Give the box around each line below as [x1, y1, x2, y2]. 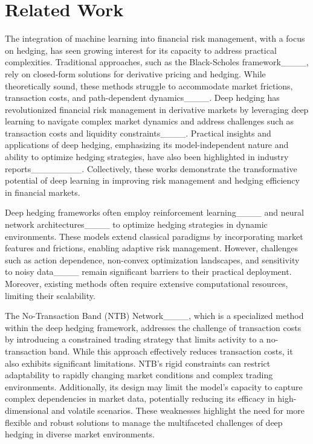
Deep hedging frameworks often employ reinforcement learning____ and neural [5, 206, 304, 219]
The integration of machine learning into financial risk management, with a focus [5, 32, 305, 45]
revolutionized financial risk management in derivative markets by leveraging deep [5, 103, 309, 115]
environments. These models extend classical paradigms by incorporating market [5, 230, 303, 242]
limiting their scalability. [5, 289, 95, 301]
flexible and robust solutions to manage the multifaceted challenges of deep [5, 416, 283, 428]
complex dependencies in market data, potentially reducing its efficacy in [5, 392, 275, 405]
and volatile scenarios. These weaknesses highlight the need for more [51, 404, 305, 416]
